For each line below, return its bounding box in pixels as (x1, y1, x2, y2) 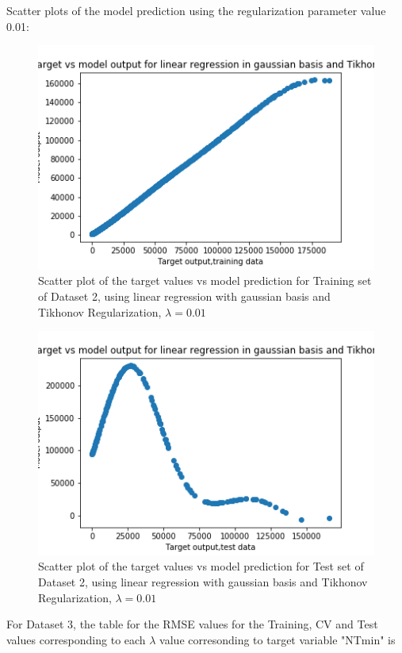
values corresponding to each (6, 631, 146, 647)
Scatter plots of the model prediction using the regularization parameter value (6, 2, 386, 18)
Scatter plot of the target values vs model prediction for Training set (38, 272, 372, 289)
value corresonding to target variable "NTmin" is (159, 631, 396, 647)
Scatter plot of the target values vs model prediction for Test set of (38, 558, 364, 574)
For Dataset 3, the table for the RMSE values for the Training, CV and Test (6, 616, 378, 632)
